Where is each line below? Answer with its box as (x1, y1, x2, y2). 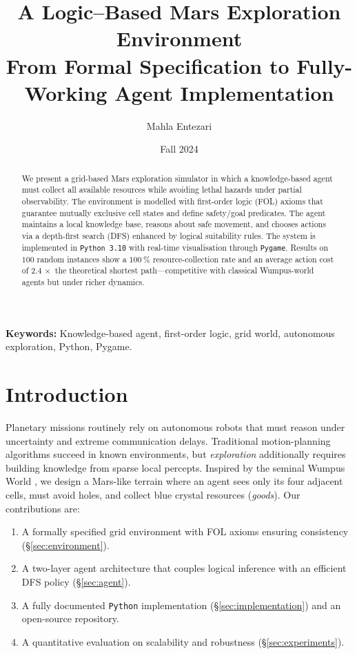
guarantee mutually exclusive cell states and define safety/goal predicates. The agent (21, 206, 326, 218)
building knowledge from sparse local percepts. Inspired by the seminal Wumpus (6, 460, 345, 474)
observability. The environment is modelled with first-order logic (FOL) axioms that (21, 195, 323, 206)
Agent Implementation (114, 78, 334, 106)
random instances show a (37, 253, 127, 265)
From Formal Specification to (6, 51, 289, 79)
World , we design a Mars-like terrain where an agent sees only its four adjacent (6, 474, 343, 488)
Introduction (6, 380, 128, 408)
